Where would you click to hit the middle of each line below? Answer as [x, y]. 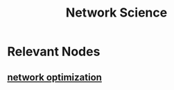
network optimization [55, 77]
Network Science [116, 13]
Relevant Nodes [54, 52]
